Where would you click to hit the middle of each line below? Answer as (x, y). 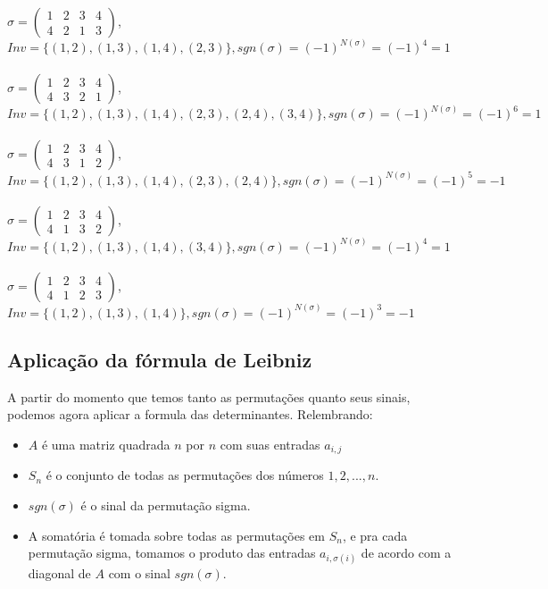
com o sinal (139, 573)
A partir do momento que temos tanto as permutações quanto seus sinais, (209, 396)
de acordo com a (406, 553)
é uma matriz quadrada (106, 445)
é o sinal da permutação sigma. (166, 505)
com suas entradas (270, 445)
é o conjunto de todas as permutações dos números (185, 475)
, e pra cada (375, 535)
